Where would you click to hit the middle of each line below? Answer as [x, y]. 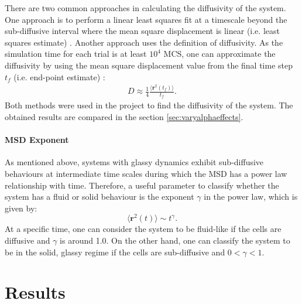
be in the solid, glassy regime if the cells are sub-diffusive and [115, 252]
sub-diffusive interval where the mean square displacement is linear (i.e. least [142, 31]
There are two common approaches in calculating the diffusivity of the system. [145, 8]
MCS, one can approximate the [219, 54]
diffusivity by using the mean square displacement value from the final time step [149, 65]
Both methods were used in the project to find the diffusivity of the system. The [149, 105]
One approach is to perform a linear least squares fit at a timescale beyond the [146, 19]
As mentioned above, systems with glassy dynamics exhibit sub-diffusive [134, 162]
